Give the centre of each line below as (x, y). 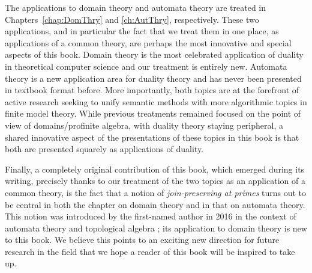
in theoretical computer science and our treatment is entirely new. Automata (146, 66)
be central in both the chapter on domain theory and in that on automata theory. (155, 204)
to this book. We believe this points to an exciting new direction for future (142, 240)
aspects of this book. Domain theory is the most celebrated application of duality (154, 54)
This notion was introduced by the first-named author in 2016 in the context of (151, 216)
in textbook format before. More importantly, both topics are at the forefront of (152, 90)
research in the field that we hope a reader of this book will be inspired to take (150, 251)
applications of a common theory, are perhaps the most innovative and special (148, 42)
